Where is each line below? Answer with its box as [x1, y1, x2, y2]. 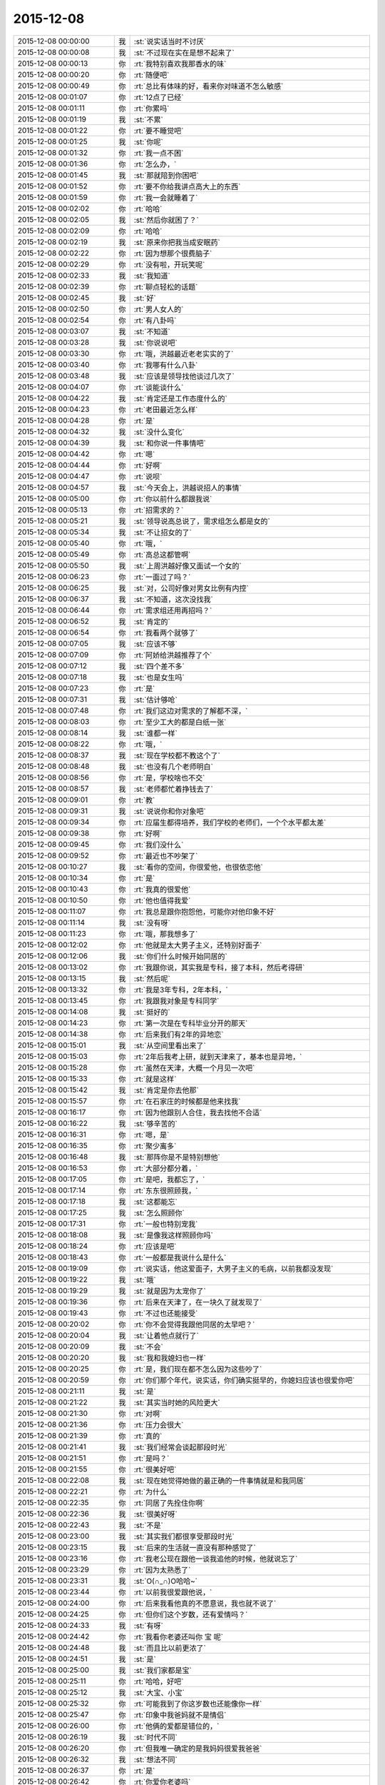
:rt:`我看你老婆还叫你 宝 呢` [133, 1631, 224, 1641]
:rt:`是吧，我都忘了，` [133, 1175, 205, 1185]
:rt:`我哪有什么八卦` [133, 360, 198, 370]
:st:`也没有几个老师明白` [133, 761, 213, 771]
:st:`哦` [133, 1274, 156, 1284]
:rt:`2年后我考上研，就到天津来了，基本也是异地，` [133, 1052, 302, 1062]
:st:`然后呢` [133, 973, 170, 983]
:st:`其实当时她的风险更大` [133, 1397, 220, 1407]
